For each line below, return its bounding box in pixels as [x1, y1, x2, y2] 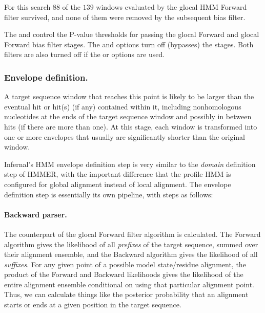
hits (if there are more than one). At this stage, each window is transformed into [4, 121, 257, 132]
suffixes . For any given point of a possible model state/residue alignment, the [4, 259, 246, 269]
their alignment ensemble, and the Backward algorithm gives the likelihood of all [4, 249, 258, 260]
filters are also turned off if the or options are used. [4, 49, 165, 60]
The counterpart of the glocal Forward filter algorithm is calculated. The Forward [4, 228, 261, 239]
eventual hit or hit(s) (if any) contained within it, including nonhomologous [4, 101, 241, 112]
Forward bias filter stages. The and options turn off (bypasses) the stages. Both [4, 39, 254, 49]
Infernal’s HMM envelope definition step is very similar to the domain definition [4, 158, 256, 169]
